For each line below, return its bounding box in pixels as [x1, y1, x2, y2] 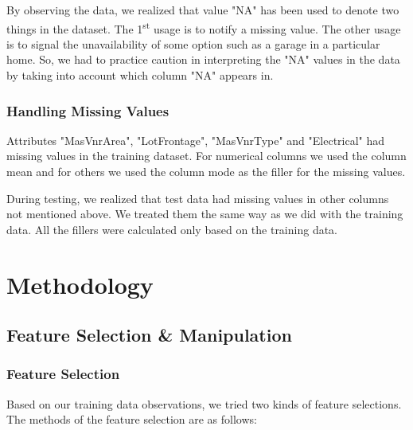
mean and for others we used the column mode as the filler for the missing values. [6, 163, 406, 180]
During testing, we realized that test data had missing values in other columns [6, 190, 389, 206]
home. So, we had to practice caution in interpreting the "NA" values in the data [6, 51, 400, 68]
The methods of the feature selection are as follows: [6, 411, 257, 428]
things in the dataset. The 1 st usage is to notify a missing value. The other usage [6, 18, 401, 37]
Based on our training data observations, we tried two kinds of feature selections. [6, 395, 402, 412]
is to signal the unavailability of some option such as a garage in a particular [6, 35, 380, 52]
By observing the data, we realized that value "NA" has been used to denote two [6, 2, 399, 18]
